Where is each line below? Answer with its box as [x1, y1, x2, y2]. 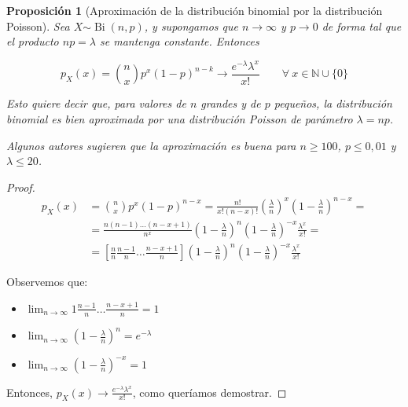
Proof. [6, 178, 35, 195]
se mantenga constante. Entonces [100, 33, 259, 49]
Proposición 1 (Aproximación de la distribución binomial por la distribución [6, 2, 383, 18]
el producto [6, 33, 59, 49]
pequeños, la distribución [274, 95, 392, 112]
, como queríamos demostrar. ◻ [132, 383, 287, 400]
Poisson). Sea [6, 17, 70, 34]
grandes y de [200, 95, 261, 112]
